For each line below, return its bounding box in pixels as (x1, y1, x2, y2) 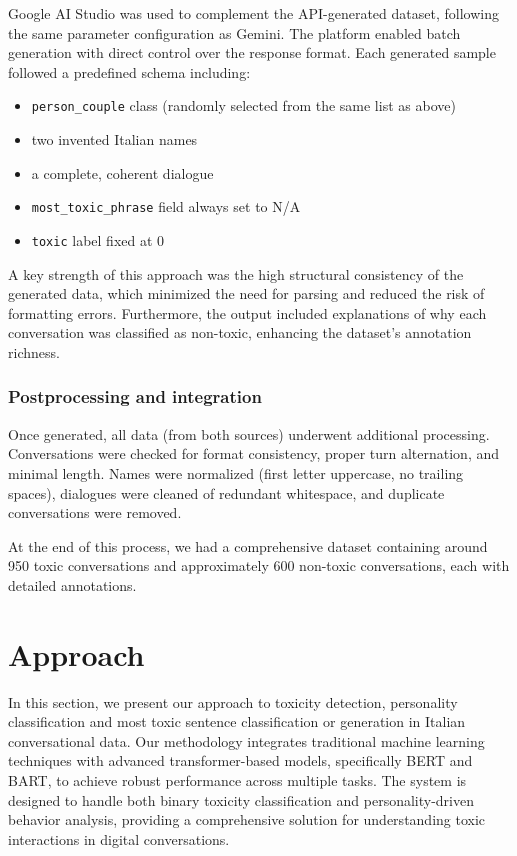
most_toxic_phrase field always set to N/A (31, 196, 301, 217)
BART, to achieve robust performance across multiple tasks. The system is (8, 769, 467, 790)
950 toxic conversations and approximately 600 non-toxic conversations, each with (8, 555, 510, 576)
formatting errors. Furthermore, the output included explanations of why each (8, 302, 487, 323)
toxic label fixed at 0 (31, 229, 165, 250)
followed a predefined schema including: (8, 61, 251, 82)
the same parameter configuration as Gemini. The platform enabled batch (8, 22, 461, 43)
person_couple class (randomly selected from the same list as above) (31, 95, 456, 116)
